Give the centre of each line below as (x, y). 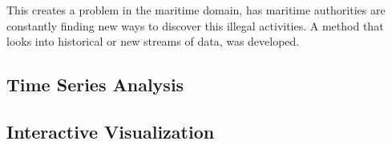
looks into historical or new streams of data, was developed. (153, 41)
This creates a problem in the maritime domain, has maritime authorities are (196, 10)
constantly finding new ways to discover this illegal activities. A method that (195, 25)
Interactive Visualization (111, 131)
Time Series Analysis (95, 85)
